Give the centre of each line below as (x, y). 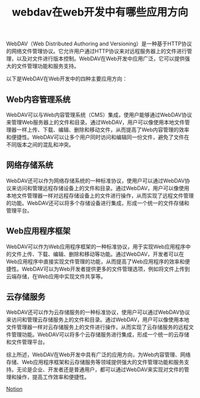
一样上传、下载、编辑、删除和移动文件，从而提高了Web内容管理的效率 (103, 130)
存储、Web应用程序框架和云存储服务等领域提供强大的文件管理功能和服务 (95, 362)
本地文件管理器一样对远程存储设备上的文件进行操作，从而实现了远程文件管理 (100, 195)
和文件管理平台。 (27, 342)
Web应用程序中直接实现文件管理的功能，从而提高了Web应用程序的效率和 (96, 261)
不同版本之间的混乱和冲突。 (40, 144)
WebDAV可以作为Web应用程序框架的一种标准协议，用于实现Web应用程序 (96, 246)
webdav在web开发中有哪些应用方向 (100, 12)
